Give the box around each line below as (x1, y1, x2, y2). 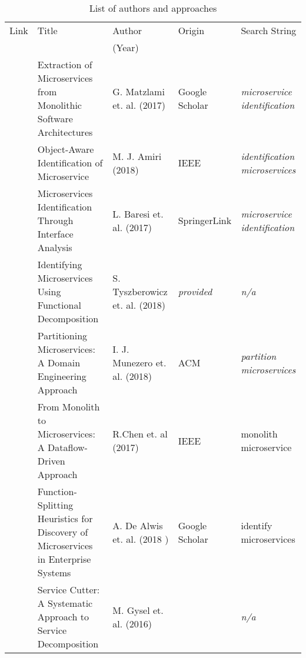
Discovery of (37, 525, 88, 539)
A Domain (37, 356, 81, 369)
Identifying (37, 258, 82, 271)
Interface (37, 227, 74, 241)
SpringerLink (178, 213, 232, 227)
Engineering (37, 369, 87, 383)
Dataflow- (48, 440, 88, 454)
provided (178, 285, 212, 298)
